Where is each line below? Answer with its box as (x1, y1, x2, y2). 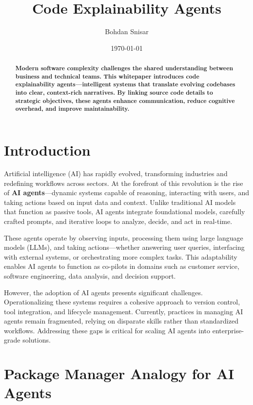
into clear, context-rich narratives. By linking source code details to (15, 88, 213, 97)
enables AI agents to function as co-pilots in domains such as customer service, (4, 261, 239, 271)
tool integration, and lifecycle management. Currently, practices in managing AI (4, 306, 243, 316)
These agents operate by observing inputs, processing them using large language (4, 232, 243, 243)
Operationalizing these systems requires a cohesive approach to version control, (4, 297, 240, 307)
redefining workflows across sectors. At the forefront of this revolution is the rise (4, 178, 243, 188)
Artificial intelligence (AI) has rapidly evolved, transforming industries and (4, 168, 228, 178)
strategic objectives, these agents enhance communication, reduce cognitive (15, 96, 235, 105)
